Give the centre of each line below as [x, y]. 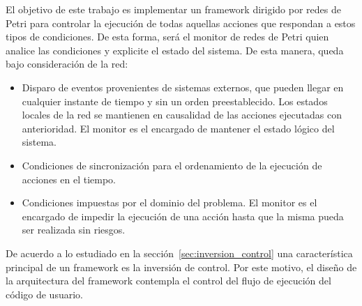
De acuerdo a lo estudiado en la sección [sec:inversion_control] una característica [179, 253]
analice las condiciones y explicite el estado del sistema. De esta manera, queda [175, 50]
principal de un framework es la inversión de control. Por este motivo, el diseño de [181, 267]
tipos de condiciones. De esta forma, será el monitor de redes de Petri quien [167, 37]
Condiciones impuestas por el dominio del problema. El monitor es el [169, 202]
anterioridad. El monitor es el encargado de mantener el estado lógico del [178, 128]
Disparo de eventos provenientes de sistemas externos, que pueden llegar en [183, 87]
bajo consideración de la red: [67, 64]
